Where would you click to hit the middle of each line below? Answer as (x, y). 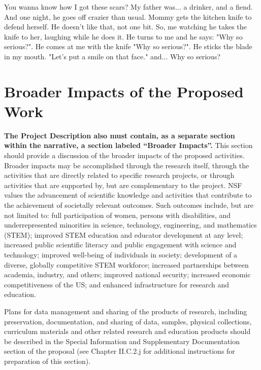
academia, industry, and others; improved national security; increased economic (127, 274)
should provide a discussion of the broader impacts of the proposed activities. (124, 155)
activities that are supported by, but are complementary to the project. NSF (123, 185)
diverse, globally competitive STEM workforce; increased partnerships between (126, 264)
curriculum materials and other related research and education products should (127, 331)
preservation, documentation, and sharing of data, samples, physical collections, (128, 321)
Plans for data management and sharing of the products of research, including (126, 311)
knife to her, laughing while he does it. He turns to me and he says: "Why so (123, 36)
